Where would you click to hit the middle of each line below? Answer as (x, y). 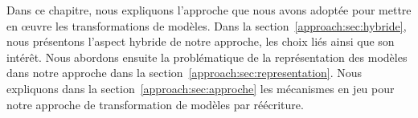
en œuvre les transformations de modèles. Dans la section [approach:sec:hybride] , (207, 25)
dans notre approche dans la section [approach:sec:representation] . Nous (184, 73)
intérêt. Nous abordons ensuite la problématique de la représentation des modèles (207, 57)
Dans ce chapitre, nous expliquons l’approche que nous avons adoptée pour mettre (209, 10)
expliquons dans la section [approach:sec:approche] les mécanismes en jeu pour (201, 88)
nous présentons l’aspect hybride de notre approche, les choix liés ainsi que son (201, 41)
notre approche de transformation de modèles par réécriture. (155, 104)
